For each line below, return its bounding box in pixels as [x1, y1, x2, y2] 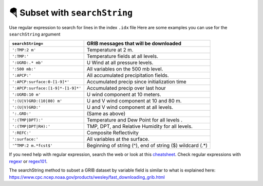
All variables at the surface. [87, 136, 150, 143]
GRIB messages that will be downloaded [87, 40, 182, 47]
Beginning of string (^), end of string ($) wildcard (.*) [87, 142, 208, 149]
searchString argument [9, 31, 61, 37]
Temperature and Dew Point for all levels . [87, 117, 183, 123]
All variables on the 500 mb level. [87, 66, 163, 72]
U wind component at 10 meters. [87, 91, 162, 98]
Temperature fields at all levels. [87, 53, 158, 60]
